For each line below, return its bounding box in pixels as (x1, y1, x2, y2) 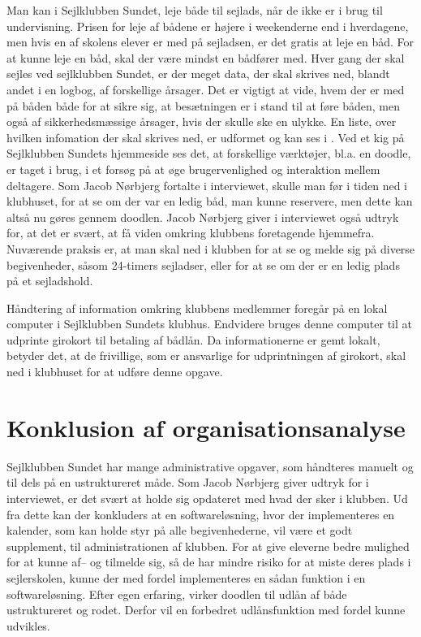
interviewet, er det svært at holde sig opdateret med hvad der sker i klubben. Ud (6, 489, 408, 506)
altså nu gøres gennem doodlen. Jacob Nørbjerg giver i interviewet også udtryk (6, 208, 399, 225)
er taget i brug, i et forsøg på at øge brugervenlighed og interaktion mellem (6, 160, 380, 177)
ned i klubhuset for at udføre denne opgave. (6, 363, 223, 380)
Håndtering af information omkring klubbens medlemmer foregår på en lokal (6, 299, 388, 316)
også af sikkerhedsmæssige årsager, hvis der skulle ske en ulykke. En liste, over (6, 113, 397, 130)
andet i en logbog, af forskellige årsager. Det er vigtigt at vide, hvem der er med (6, 80, 405, 97)
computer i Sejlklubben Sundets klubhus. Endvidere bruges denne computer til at (6, 315, 412, 332)
